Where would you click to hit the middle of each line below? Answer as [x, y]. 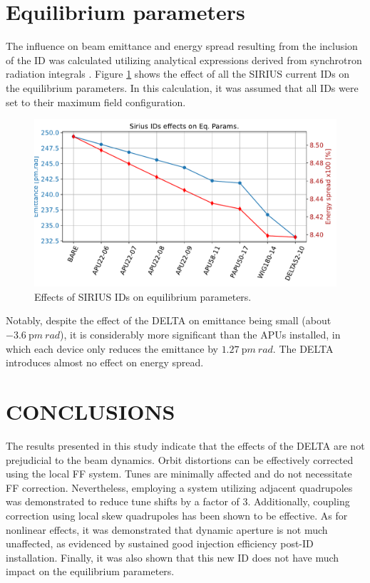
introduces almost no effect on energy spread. [105, 362]
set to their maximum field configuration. [96, 102]
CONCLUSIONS [91, 412]
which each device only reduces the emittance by [112, 348]
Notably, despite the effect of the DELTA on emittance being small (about [169, 320]
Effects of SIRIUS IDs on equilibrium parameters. [143, 296]
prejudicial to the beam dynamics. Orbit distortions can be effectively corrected [180, 459]
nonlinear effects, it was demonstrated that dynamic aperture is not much [167, 529]
